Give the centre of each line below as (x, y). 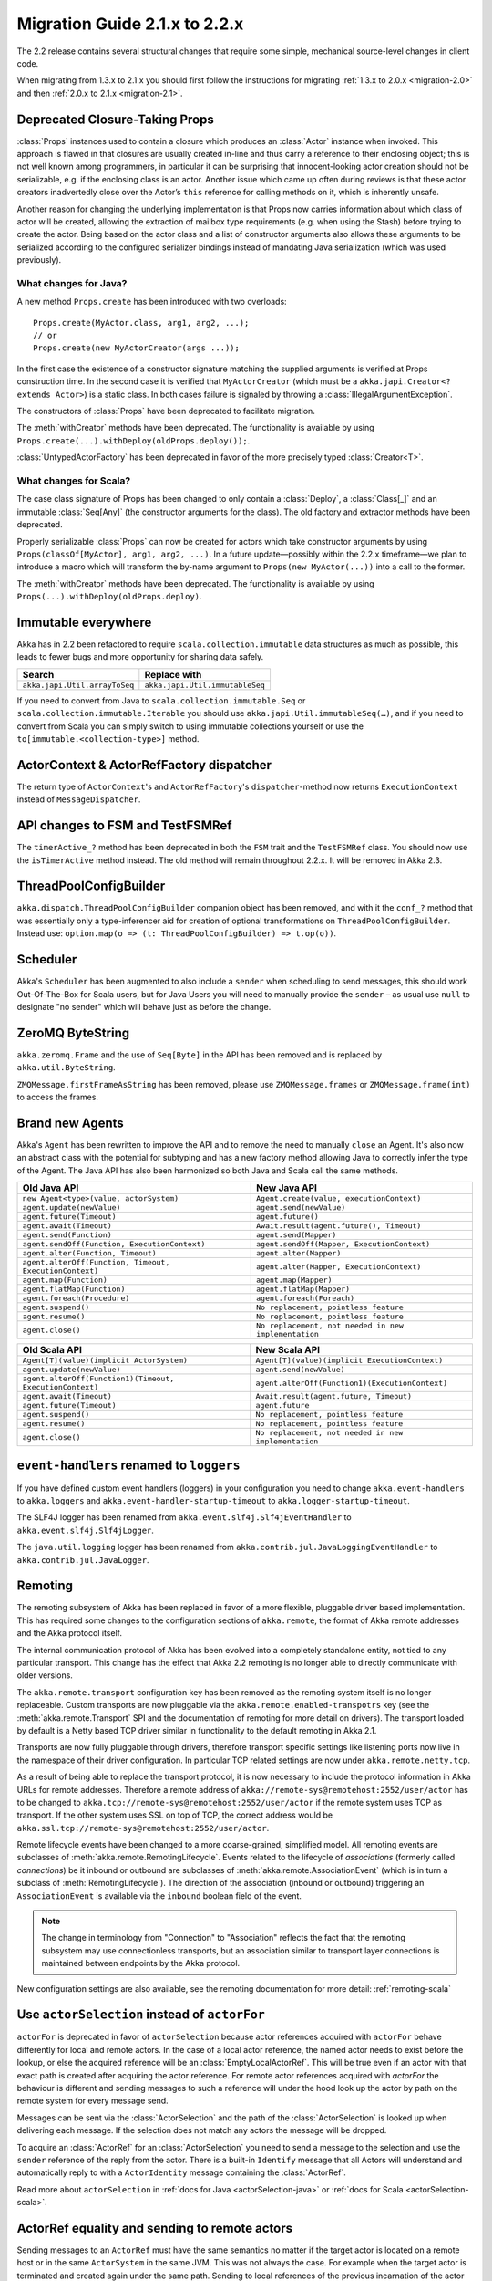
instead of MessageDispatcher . (79, 799)
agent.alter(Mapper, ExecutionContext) (339, 1267)
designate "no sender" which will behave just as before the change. (144, 1006)
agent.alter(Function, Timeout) (89, 1253)
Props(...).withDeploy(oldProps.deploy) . (109, 597)
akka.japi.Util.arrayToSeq (78, 685)
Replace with (173, 674)
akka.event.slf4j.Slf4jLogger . (86, 1530)
